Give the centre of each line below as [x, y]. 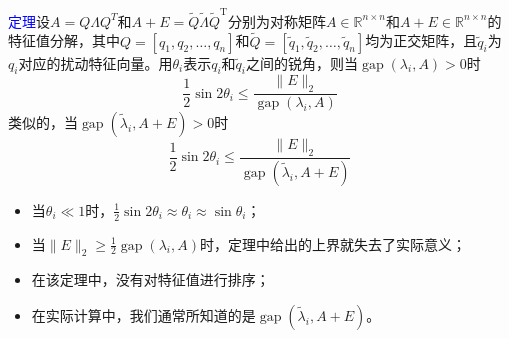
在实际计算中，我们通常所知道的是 [143, 315]
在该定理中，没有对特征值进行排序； [150, 279]
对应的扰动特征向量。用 [95, 62]
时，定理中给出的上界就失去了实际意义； [332, 243]
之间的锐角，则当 [302, 62]
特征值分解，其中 [64, 40]
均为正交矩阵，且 [421, 40]
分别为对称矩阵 [276, 20]
